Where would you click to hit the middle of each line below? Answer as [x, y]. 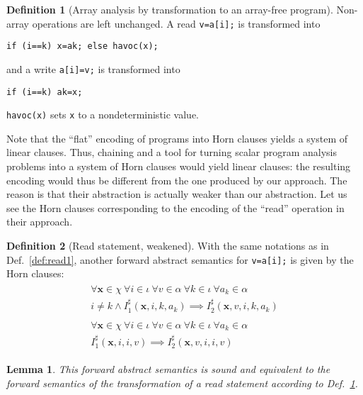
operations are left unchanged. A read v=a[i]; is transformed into [176, 23]
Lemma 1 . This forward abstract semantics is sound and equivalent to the [168, 369]
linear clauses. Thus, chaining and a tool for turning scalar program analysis [172, 152]
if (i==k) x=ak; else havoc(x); [82, 46]
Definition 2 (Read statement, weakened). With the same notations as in [168, 246]
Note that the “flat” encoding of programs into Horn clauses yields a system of [177, 138]
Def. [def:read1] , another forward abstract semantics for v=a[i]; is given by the [180, 259]
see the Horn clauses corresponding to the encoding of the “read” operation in [175, 207]
